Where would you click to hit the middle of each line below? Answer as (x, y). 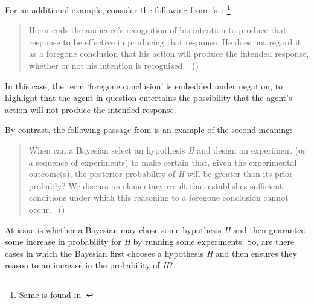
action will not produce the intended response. (91, 109)
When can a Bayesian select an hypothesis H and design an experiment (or (167, 150)
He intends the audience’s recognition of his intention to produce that (158, 30)
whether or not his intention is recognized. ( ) (114, 66)
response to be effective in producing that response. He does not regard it (165, 41)
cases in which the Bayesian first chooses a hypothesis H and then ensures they (151, 253)
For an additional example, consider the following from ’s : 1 (118, 9)
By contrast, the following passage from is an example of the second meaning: (149, 130)
